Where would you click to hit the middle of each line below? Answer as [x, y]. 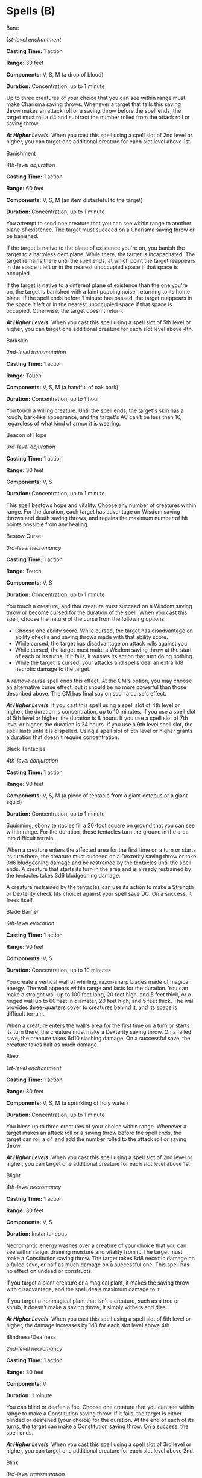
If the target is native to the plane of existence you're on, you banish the [96, 248]
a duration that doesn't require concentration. [63, 737]
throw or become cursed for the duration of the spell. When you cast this [97, 612]
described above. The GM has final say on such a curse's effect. [87, 693]
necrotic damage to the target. [53, 669]
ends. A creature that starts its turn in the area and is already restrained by [99, 869]
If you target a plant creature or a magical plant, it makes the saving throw [98, 1283]
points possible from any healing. [48, 524]
